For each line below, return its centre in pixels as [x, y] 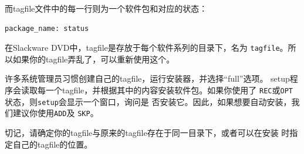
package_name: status [47, 28]
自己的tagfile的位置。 [53, 144]
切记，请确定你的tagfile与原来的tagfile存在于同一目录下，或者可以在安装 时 [147, 132]
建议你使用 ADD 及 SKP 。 [55, 113]
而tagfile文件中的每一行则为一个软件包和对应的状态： [106, 8]
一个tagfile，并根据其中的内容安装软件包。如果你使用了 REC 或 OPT [169, 90]
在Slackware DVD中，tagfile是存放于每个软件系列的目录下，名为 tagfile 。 [146, 48]
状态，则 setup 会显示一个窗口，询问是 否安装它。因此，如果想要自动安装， [148, 101]
